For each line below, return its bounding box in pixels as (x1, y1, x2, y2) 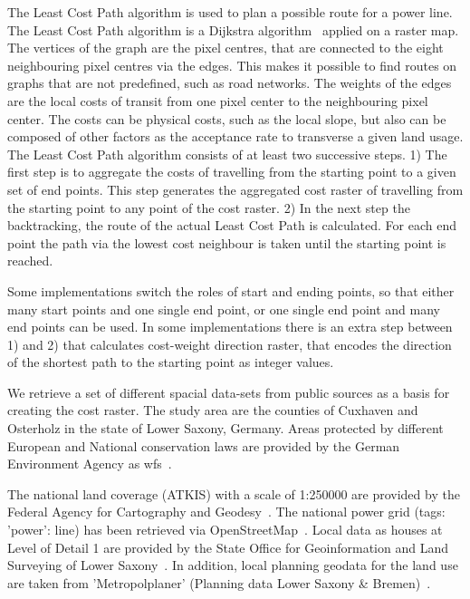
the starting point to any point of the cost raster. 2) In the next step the (7, 198, 410, 217)
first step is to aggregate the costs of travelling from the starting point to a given (7, 162, 456, 181)
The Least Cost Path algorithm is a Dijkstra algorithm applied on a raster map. (7, 20, 459, 39)
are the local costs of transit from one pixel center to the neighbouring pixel (7, 91, 428, 110)
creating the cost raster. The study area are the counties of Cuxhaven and (7, 401, 418, 420)
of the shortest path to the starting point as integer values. (7, 353, 334, 372)
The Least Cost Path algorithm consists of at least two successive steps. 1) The (7, 144, 447, 163)
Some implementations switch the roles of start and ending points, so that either (7, 281, 455, 300)
